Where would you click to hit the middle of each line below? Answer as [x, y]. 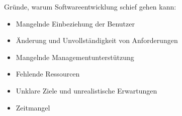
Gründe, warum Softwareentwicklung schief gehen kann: [90, 6]
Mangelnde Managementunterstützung [75, 57]
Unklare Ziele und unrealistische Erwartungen [86, 90]
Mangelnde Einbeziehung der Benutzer [75, 23]
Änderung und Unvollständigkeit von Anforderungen [97, 40]
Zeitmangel [33, 107]
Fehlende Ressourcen [48, 74]
